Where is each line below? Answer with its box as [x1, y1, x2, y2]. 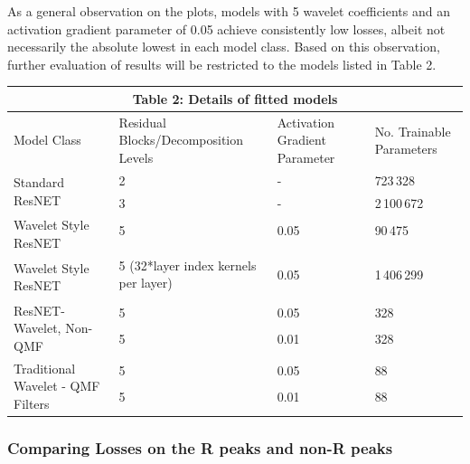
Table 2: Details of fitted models [132, 89, 338, 108]
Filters [14, 393, 50, 412]
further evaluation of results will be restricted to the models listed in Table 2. [7, 54, 437, 73]
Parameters [374, 139, 437, 158]
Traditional [14, 358, 76, 377]
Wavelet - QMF [14, 376, 100, 395]
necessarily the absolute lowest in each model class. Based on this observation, [7, 37, 440, 56]
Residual [118, 112, 166, 131]
